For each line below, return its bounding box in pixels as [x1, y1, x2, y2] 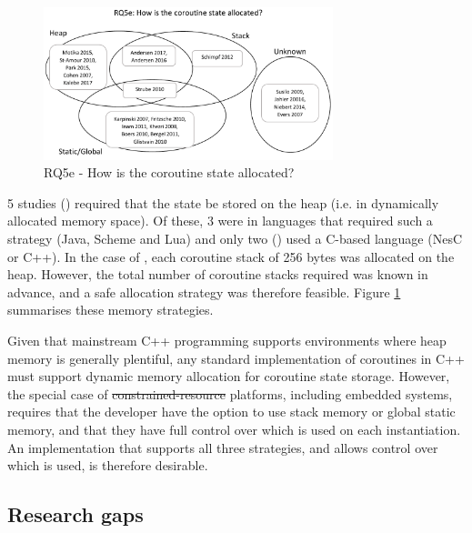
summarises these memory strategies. [7, 300, 214, 319]
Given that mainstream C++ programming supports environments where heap [7, 331, 447, 350]
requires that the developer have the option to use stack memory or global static [7, 402, 456, 421]
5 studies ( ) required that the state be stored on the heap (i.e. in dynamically [7, 193, 439, 212]
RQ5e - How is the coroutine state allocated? [44, 163, 295, 182]
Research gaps [7, 500, 144, 528]
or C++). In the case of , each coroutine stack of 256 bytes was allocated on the [7, 246, 455, 266]
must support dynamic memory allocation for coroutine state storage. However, [7, 367, 450, 386]
